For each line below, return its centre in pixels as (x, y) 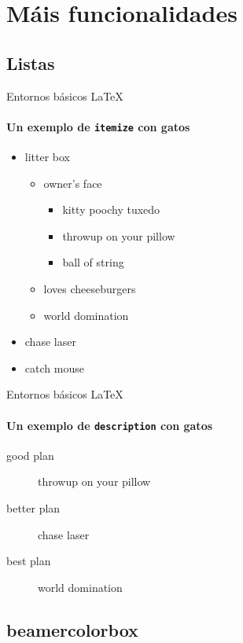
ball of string (93, 262)
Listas (31, 62)
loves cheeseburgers (90, 288)
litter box (48, 157)
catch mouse (54, 367)
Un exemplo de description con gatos (110, 425)
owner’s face (73, 183)
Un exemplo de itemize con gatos (98, 126)
